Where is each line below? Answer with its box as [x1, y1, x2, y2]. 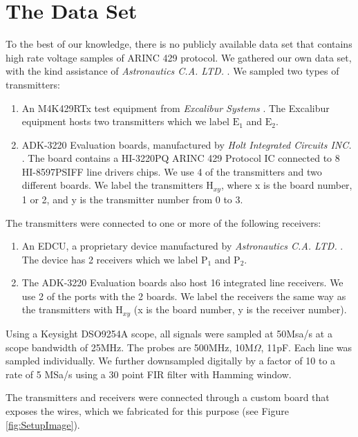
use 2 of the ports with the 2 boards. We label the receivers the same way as [21, 288, 346, 303]
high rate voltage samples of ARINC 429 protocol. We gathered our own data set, [6, 50, 352, 64]
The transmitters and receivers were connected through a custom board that [6, 390, 330, 405]
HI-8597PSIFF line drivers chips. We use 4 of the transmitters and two [21, 164, 322, 178]
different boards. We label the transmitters [21, 178, 203, 192]
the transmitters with [21, 302, 113, 317]
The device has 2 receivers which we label [21, 252, 198, 266]
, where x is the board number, [220, 178, 352, 192]
